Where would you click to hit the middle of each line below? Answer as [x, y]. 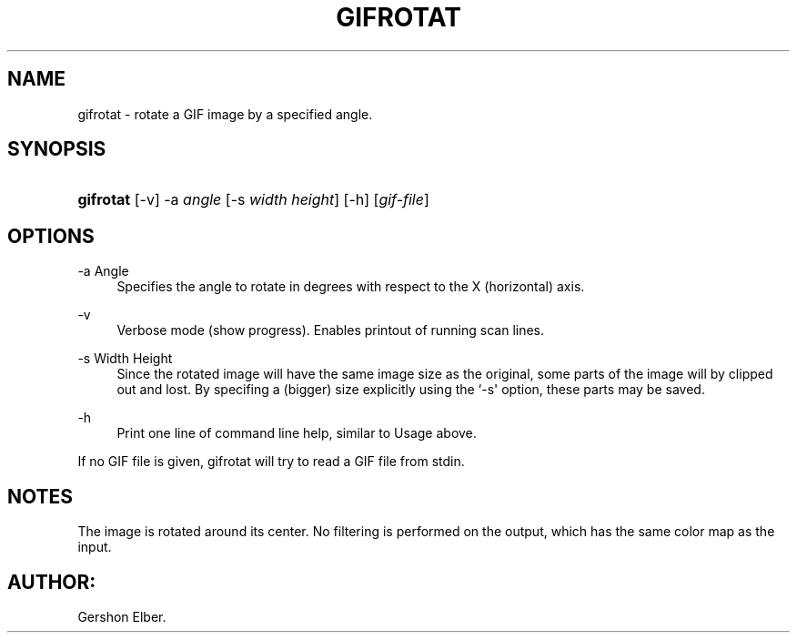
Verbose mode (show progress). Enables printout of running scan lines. [331, 330]
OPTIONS [51, 236]
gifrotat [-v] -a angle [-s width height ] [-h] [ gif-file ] [253, 200]
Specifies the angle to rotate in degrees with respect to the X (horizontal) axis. [351, 287]
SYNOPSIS [57, 149]
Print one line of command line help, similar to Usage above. [297, 433]
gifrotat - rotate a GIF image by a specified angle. [225, 114]
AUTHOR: [52, 582]
